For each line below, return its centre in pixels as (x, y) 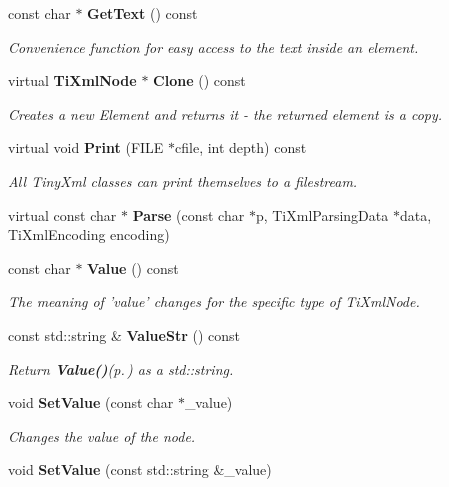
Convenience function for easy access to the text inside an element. (213, 46)
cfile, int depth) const (241, 147)
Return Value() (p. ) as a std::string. (121, 368)
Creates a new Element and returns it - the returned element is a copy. (225, 113)
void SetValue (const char (91, 402)
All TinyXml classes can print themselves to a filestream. (183, 180)
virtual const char (62, 214)
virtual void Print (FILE (86, 147)
